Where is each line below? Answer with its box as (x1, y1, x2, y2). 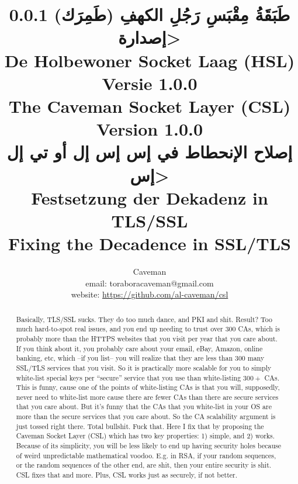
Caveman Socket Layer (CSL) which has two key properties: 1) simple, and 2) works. (16, 431, 275, 441)
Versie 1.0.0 (102, 71, 197, 95)
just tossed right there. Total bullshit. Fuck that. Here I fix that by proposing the (16, 421, 264, 431)
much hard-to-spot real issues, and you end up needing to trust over (16, 324, 223, 334)
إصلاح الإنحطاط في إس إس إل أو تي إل (6, 140, 293, 164)
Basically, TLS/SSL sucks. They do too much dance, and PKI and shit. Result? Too (16, 314, 272, 324)
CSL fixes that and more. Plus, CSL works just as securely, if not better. (16, 470, 238, 480)
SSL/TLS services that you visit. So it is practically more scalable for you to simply (16, 362, 272, 372)
